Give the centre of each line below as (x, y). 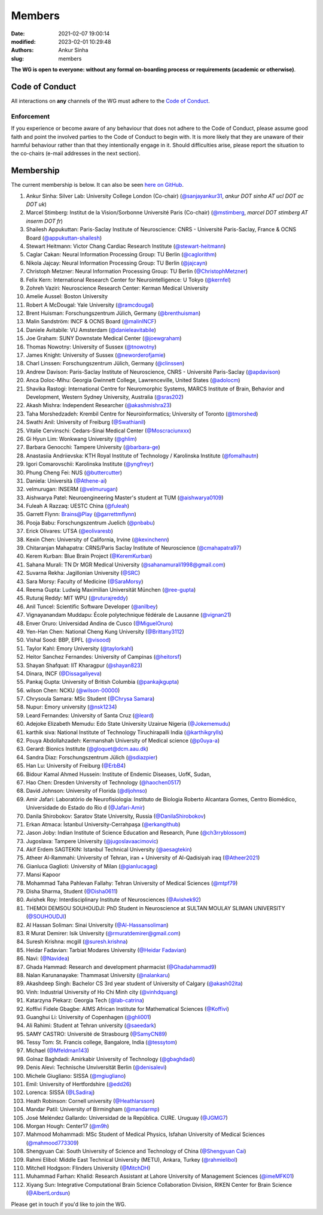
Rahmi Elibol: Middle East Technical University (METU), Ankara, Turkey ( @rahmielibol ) (132, 1159)
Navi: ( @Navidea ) (48, 959)
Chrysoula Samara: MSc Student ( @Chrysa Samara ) (90, 699)
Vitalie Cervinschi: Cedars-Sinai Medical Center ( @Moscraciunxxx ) (109, 431)
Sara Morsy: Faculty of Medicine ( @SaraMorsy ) (85, 581)
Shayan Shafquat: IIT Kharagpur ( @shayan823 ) (84, 665)
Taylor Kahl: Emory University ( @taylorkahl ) (80, 648)
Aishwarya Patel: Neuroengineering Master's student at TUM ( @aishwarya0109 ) (125, 498)
